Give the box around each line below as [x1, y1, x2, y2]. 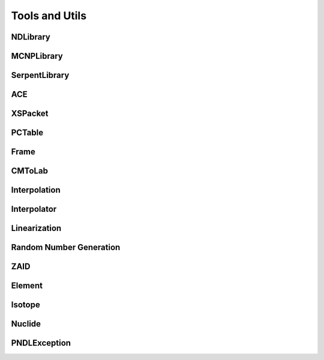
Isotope [11, 300, 40, 310]
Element [11, 281, 43, 291]
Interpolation [11, 185, 61, 195]
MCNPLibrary [11, 51, 63, 61]
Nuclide [11, 319, 41, 329]
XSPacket [11, 109, 49, 119]
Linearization [11, 223, 62, 233]
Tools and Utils [11, 9, 87, 22]
